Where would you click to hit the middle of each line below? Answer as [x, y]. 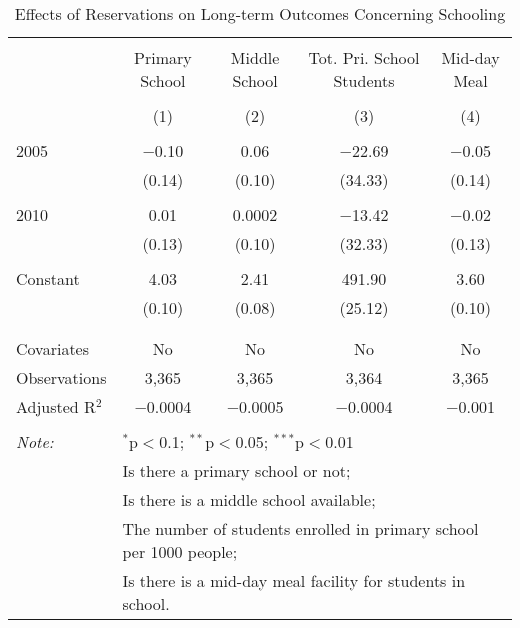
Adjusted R [56, 406]
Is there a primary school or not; [236, 470]
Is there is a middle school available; [249, 499]
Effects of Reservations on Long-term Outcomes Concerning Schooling [260, 13]
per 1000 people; [180, 551]
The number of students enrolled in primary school [300, 528]
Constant [48, 278]
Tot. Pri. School [364, 57]
